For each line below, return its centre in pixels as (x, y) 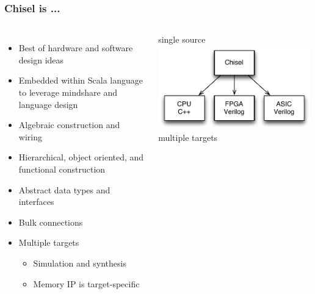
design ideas (41, 59)
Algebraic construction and (69, 125)
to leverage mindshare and (68, 92)
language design (48, 104)
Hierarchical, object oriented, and (81, 157)
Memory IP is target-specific (86, 283)
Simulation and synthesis (80, 263)
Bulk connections (51, 222)
